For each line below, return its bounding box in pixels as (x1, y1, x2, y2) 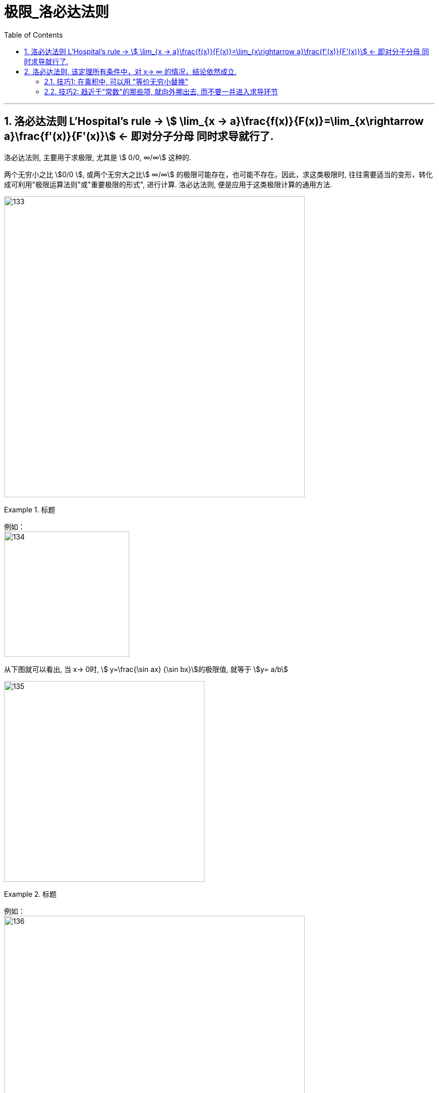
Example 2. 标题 (4, 889, 57, 898)
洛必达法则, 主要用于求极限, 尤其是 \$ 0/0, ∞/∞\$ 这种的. (4, 153, 191, 162)
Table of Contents (4, 30, 63, 39)
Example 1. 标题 (4, 505, 55, 514)
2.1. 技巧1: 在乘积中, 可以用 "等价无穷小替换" (44, 77, 188, 86)
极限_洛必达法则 (4, 4, 109, 21)
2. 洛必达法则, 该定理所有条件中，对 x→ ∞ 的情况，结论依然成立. (24, 67, 237, 76)
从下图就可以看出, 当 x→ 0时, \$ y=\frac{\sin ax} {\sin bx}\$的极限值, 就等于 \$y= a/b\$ (4, 664, 288, 673)
